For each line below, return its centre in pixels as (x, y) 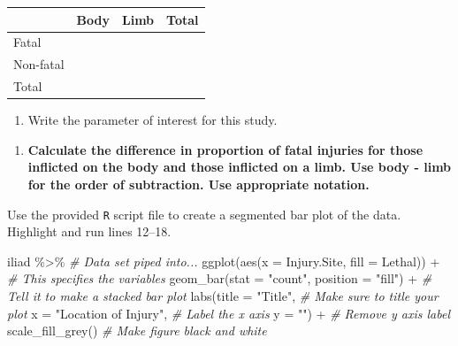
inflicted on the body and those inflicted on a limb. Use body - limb (240, 167)
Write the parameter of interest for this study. (153, 120)
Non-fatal (39, 64)
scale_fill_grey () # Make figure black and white (137, 331)
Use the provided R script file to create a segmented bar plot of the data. (204, 214)
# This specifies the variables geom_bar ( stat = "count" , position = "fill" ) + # (220, 278)
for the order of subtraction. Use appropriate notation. (198, 184)
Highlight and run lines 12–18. (89, 231)
